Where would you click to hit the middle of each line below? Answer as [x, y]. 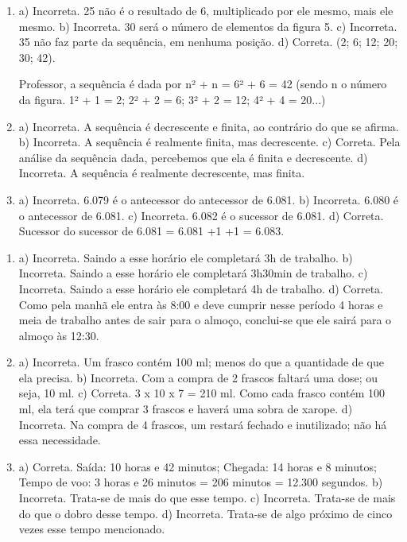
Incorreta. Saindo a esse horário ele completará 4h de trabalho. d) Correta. [201, 288]
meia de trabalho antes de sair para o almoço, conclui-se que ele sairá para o [205, 320]
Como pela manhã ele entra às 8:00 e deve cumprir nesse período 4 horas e [201, 304]
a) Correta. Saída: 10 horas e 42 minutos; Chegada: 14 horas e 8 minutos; [198, 466]
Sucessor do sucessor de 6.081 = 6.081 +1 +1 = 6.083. [151, 231]
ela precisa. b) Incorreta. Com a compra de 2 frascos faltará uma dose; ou [198, 377]
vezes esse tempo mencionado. [92, 529]
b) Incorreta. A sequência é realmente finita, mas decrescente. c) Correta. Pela [209, 142]
